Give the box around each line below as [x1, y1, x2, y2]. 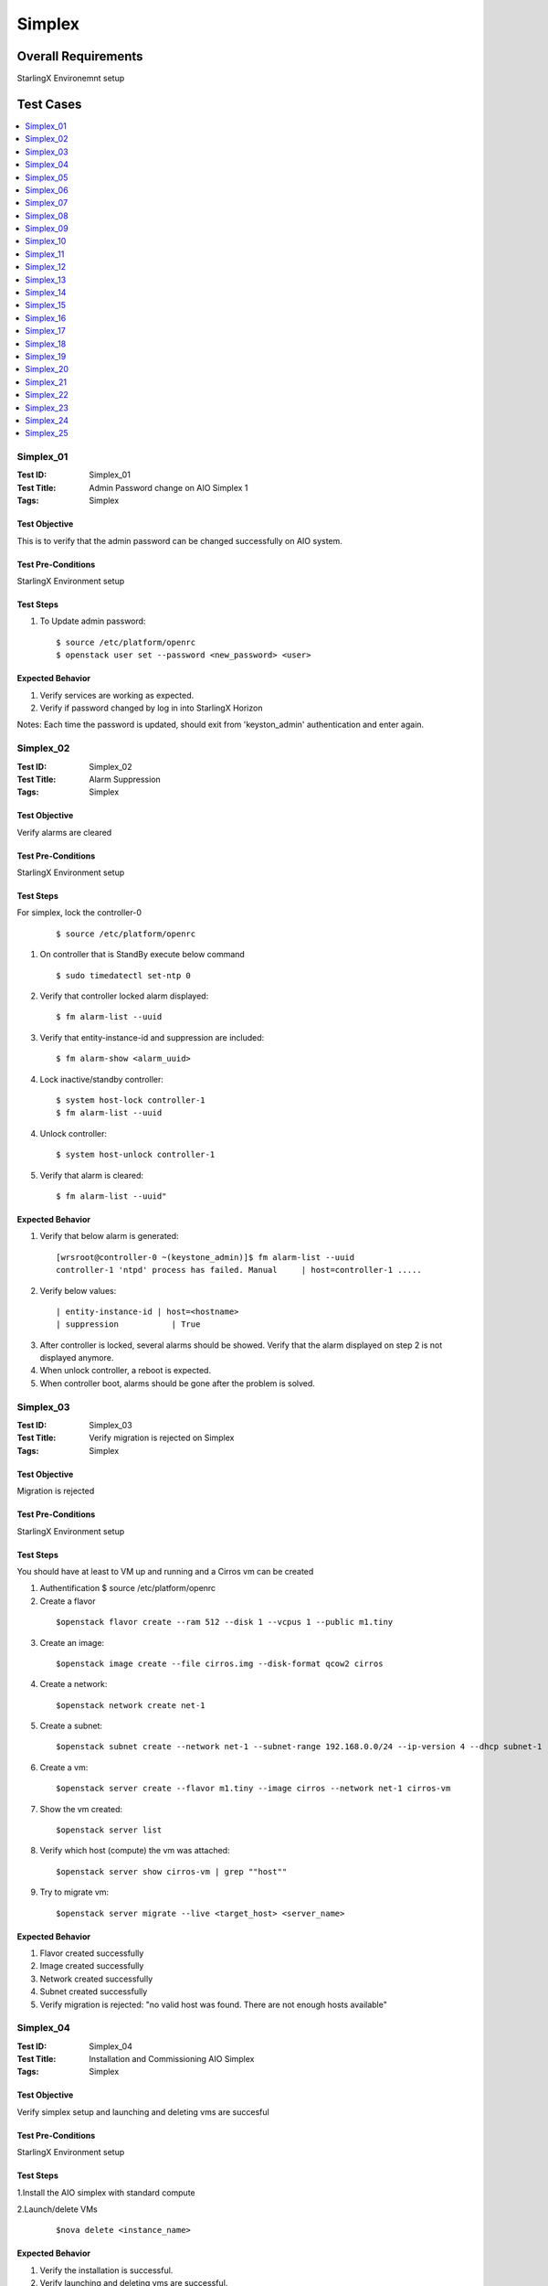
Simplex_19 [25, 351, 67, 361]
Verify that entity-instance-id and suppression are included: [39, 1031, 265, 1042]
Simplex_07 [25, 198, 68, 208]
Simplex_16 [25, 312, 67, 324]
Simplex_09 [25, 223, 68, 234]
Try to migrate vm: [39, 1886, 110, 1897]
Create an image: [39, 1637, 105, 1648]
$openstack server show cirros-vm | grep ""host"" [56, 1866, 288, 1876]
